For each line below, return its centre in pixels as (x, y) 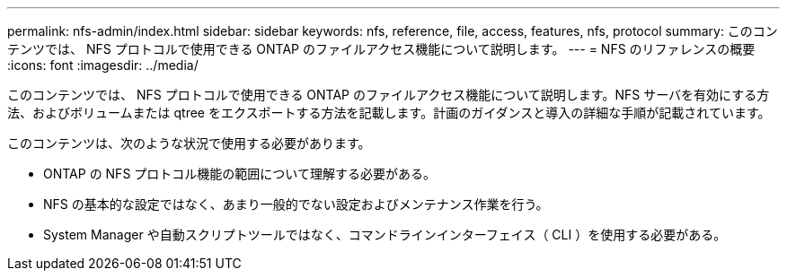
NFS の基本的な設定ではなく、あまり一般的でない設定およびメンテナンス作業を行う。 (296, 204)
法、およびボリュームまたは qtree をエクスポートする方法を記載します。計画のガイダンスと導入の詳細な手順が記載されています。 (389, 113)
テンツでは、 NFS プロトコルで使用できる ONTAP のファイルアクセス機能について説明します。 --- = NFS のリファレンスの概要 (381, 49)
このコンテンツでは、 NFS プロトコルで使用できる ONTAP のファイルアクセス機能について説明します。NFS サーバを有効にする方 (389, 95)
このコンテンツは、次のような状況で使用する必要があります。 (189, 143)
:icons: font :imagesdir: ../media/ (103, 65)
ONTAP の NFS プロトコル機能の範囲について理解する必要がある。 (239, 174)
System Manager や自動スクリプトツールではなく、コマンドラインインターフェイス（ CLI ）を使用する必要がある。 (385, 235)
